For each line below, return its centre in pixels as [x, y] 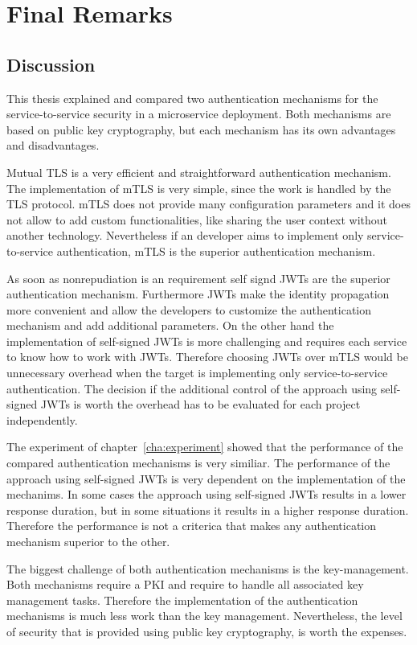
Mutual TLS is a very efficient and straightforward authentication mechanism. [199, 172]
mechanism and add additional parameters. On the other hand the [170, 325]
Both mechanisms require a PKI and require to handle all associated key [185, 584]
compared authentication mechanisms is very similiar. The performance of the [198, 463]
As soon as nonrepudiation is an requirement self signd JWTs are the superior [198, 278]
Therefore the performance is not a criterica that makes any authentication [192, 526]
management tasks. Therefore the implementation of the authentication [182, 600]
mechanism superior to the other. [88, 542]
